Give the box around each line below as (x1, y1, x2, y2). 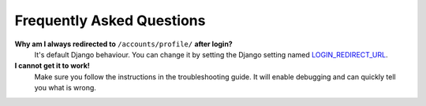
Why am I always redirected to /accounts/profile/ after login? (14, 39, 233, 49)
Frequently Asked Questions (14, 12, 206, 29)
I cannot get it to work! (14, 61, 91, 71)
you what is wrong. (34, 83, 96, 93)
